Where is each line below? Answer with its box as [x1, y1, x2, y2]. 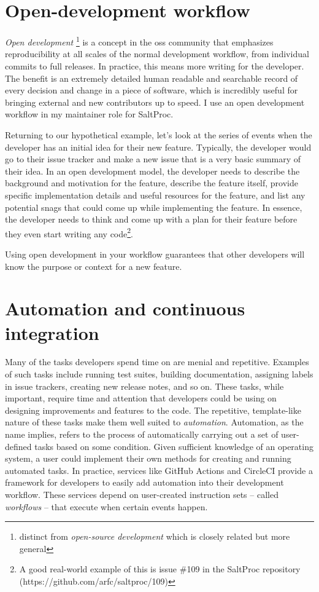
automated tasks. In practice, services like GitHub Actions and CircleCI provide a [5, 464, 313, 476]
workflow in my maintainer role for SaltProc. [5, 108, 174, 120]
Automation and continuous [5, 296, 245, 321]
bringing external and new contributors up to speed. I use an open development [5, 95, 305, 108]
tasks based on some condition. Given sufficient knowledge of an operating [34, 440, 313, 452]
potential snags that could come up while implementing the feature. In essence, [5, 200, 302, 213]
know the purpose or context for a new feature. [5, 259, 182, 272]
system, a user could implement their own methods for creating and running [5, 452, 291, 465]
